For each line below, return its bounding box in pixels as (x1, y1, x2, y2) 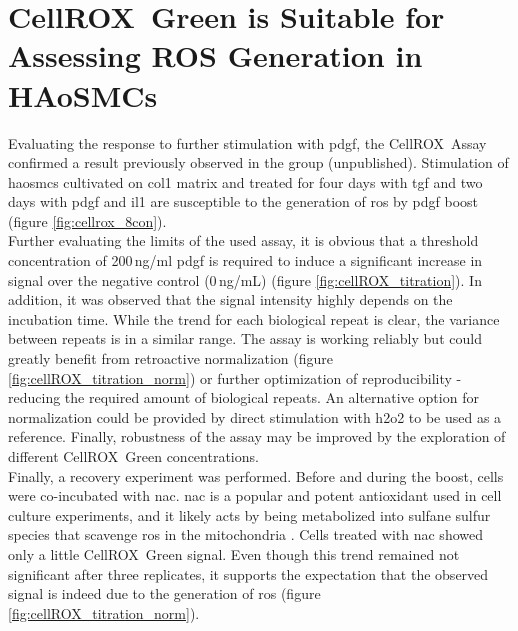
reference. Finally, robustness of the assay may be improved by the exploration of (8, 426, 506, 447)
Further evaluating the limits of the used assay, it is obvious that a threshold (8, 230, 479, 251)
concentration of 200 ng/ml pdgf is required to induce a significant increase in (8, 250, 483, 271)
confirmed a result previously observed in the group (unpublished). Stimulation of (8, 152, 509, 173)
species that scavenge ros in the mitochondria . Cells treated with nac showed (8, 524, 483, 545)
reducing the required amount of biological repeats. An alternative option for (8, 387, 479, 408)
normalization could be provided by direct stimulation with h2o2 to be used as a (8, 406, 502, 427)
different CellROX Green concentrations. (8, 446, 259, 466)
